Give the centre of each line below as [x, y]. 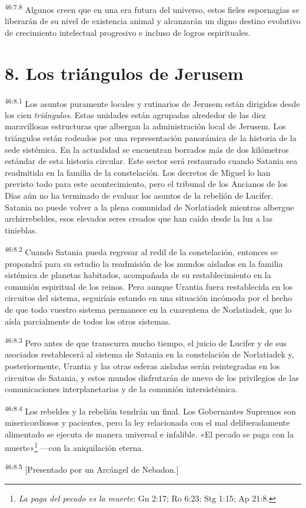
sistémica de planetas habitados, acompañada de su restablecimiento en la [138, 275]
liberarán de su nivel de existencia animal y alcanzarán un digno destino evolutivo [153, 21]
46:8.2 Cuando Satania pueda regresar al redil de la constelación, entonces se [141, 251]
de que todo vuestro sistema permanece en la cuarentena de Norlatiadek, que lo [148, 309]
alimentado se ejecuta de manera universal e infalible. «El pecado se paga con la [149, 434]
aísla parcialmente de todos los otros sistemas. [88, 321]
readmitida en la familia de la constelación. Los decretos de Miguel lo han [138, 172]
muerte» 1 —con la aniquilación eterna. [74, 447]
